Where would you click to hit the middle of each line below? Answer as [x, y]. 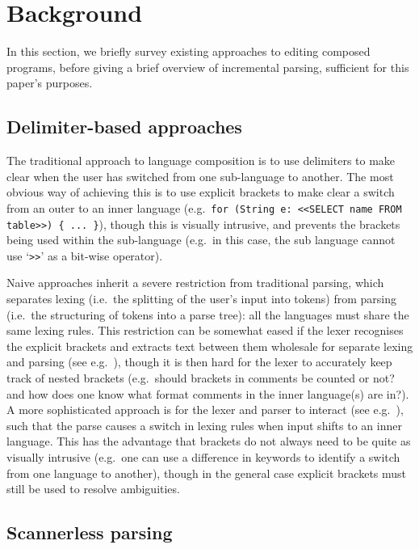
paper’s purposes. [50, 83]
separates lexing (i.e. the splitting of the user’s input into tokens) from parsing [201, 299]
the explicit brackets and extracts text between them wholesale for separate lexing [210, 346]
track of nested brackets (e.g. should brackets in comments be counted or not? [201, 378]
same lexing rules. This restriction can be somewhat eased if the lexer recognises [205, 330]
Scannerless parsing [90, 532]
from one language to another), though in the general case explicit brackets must [207, 473]
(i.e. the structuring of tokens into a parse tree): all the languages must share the [208, 314]
